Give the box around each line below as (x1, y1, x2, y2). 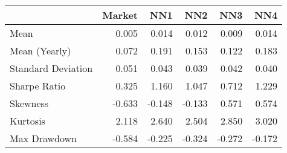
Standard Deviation (10, 61, 93, 75)
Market (102, 8, 138, 22)
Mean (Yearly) (10, 44, 71, 57)
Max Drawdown (10, 131, 77, 145)
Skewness (10, 96, 49, 110)
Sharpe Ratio (10, 79, 66, 93)
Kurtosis (10, 114, 45, 128)
